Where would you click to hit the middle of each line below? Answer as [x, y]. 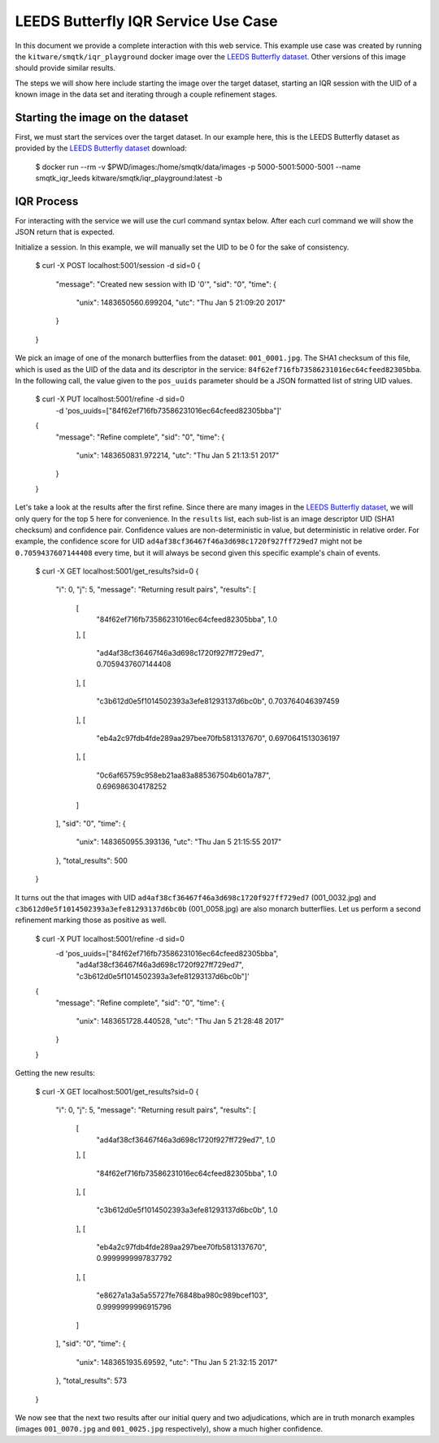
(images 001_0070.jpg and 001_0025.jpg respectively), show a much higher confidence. [169, 1429]
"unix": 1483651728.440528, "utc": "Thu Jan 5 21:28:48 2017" [180, 1021]
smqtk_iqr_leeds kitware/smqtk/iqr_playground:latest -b [129, 178]
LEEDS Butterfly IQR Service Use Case [146, 21]
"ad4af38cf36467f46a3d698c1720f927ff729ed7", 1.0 [186, 1140]
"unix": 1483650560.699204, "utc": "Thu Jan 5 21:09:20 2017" [181, 303]
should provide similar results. [65, 68]
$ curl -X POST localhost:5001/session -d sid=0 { [118, 266]
